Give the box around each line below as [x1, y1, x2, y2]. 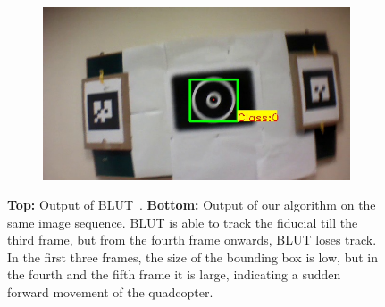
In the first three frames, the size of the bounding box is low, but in [7, 247, 378, 266]
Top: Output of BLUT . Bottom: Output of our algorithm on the [7, 195, 376, 214]
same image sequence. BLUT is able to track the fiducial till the [7, 212, 358, 231]
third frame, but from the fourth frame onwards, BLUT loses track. [7, 230, 377, 249]
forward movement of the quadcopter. [7, 283, 213, 302]
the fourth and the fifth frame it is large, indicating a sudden [7, 265, 341, 284]
